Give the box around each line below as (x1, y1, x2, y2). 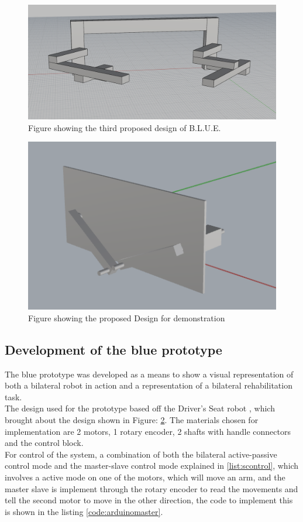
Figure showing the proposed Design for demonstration (28, 311, 225, 324)
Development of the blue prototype (5, 340, 222, 358)
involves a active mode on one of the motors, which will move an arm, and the (5, 471, 285, 483)
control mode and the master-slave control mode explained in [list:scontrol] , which (5, 459, 299, 472)
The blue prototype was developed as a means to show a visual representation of (5, 368, 294, 380)
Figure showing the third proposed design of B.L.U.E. (28, 121, 221, 133)
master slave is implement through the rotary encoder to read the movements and (5, 482, 298, 494)
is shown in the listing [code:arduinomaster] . (5, 505, 163, 517)
